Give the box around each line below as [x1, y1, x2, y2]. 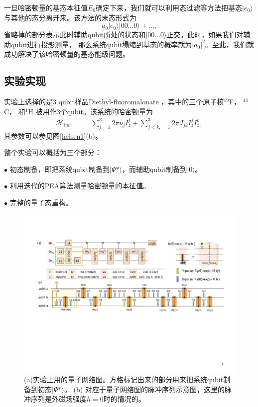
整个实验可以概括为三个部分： [4, 147, 102, 158]
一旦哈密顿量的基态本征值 [4, 2, 88, 12]
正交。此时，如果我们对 [166, 29, 244, 40]
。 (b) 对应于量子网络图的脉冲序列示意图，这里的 [64, 384, 225, 394]
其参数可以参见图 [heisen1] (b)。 [4, 130, 102, 141]
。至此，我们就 [205, 39, 254, 49]
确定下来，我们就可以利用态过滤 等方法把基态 [96, 2, 243, 12]
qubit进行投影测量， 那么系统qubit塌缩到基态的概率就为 [10, 39, 192, 49]
